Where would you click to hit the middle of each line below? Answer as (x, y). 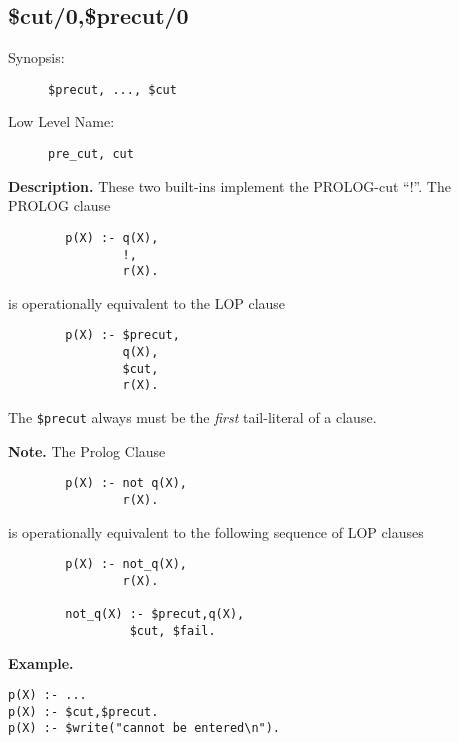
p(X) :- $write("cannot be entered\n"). (144, 728)
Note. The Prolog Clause (87, 450)
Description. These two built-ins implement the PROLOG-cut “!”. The (229, 185)
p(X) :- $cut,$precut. (83, 711)
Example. (41, 662)
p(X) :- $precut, (122, 335)
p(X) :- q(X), (112, 237)
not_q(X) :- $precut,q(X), (155, 614)
